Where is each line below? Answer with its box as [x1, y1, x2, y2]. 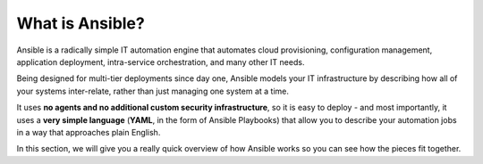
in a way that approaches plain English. [16, 127, 161, 137]
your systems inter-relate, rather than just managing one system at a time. [16, 86, 290, 96]
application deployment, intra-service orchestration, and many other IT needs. [16, 56, 305, 67]
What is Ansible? [16, 13, 145, 33]
